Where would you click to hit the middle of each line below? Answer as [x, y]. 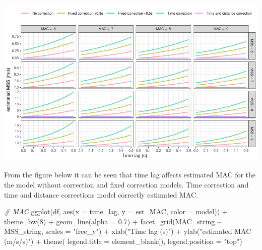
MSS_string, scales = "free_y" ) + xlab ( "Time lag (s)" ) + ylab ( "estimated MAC [128, 231]
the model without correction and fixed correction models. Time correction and [126, 184]
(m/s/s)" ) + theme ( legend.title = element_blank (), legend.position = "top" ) [123, 241]
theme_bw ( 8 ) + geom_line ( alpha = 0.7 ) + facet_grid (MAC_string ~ [113, 221]
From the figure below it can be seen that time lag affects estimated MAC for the [130, 175]
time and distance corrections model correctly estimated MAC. [101, 194]
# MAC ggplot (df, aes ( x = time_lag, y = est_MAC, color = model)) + [116, 211]
